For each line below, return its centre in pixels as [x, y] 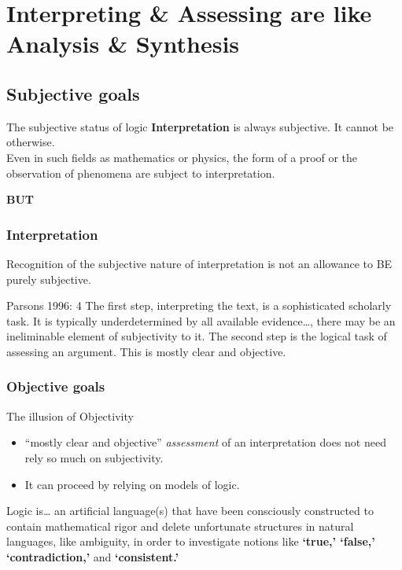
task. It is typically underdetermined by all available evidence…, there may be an [201, 320]
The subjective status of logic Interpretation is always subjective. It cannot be [200, 126]
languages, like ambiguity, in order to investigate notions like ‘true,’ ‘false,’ [191, 541]
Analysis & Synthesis [123, 44]
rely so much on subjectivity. [94, 457]
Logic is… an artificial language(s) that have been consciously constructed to [190, 511]
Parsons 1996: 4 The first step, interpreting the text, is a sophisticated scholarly [199, 305]
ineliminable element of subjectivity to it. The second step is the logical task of [197, 336]
